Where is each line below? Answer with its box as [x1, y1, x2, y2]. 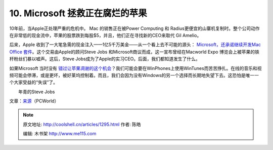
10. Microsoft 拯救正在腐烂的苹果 [9, 8, 148, 19]
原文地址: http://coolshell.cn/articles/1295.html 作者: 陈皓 [23, 121, 141, 127]
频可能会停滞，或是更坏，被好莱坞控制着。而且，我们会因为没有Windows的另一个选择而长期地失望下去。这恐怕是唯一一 [9, 72, 259, 78]
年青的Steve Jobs [18, 89, 55, 95]
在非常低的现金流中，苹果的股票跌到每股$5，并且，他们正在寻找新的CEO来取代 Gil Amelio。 [9, 32, 202, 38]
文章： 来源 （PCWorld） [9, 98, 59, 104]
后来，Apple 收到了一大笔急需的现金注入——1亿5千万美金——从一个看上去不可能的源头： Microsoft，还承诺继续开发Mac [9, 42, 261, 48]
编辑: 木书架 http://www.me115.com [23, 131, 97, 137]
